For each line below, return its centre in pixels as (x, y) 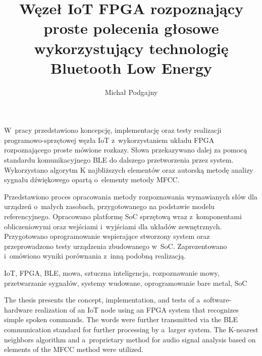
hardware (18, 309)
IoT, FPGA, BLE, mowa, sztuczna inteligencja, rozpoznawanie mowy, (112, 273)
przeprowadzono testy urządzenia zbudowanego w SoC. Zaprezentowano (116, 246)
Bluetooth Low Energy (131, 67)
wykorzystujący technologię (131, 48)
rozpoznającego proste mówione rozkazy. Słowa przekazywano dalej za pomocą (126, 150)
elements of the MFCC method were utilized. (74, 349)
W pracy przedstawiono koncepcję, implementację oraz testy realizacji (113, 130)
